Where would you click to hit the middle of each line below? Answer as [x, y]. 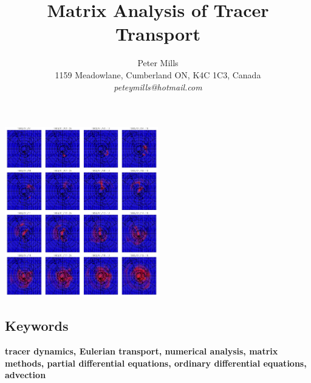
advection [26, 375]
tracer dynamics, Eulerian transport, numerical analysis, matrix [142, 351]
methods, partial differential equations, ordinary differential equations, [156, 363]
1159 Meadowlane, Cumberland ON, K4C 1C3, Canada [158, 74]
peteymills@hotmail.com [158, 86]
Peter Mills [158, 63]
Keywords [37, 326]
